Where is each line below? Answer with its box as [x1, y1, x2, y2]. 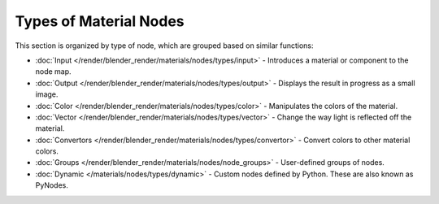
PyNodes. [35, 180, 68, 190]
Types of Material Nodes [15, 12, 185, 30]
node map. [35, 67, 72, 76]
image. [35, 89, 59, 99]
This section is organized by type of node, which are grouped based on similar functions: [15, 41, 314, 50]
